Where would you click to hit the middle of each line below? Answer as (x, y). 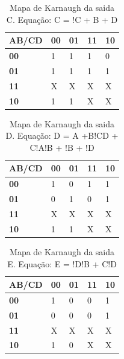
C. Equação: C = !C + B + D (62, 19)
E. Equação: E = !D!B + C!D (62, 263)
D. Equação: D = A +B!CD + (62, 135)
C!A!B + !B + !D (62, 147)
